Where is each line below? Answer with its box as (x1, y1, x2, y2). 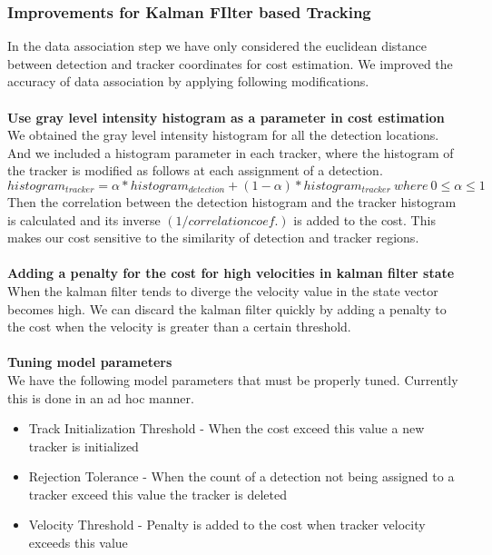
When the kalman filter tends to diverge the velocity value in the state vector (7, 281, 438, 300)
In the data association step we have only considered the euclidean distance (7, 36, 427, 55)
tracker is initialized (28, 436, 139, 455)
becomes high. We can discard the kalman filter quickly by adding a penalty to (7, 299, 447, 318)
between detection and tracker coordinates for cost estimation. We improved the (7, 54, 453, 73)
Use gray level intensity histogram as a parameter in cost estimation (7, 107, 445, 126)
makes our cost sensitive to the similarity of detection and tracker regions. (7, 228, 419, 247)
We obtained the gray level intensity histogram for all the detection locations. (7, 125, 439, 144)
